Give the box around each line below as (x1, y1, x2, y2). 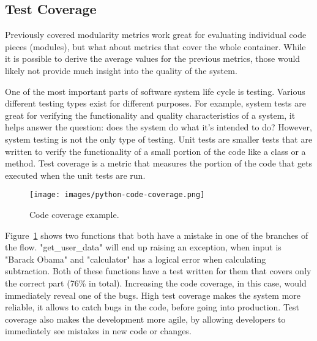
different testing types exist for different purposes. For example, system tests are (5, 97, 306, 110)
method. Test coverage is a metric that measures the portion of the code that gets (5, 157, 313, 170)
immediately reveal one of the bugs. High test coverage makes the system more (5, 288, 301, 301)
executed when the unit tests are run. (5, 168, 146, 181)
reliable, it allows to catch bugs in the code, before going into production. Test (5, 301, 300, 313)
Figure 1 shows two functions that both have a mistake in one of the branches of (5, 228, 308, 241)
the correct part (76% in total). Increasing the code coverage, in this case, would (5, 276, 307, 289)
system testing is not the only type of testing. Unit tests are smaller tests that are (5, 132, 313, 145)
